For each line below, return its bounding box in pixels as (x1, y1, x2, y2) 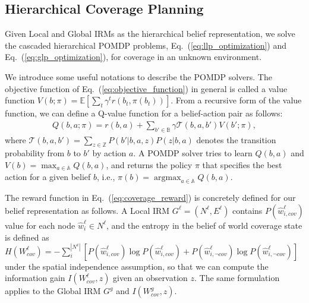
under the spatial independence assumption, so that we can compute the (5, 260, 269, 272)
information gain (5, 272, 65, 284)
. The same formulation (194, 272, 280, 284)
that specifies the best (202, 158, 282, 171)
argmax (154, 173, 181, 182)
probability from (5, 147, 65, 159)
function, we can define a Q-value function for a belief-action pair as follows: (5, 107, 283, 119)
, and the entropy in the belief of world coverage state (106, 219, 302, 231)
